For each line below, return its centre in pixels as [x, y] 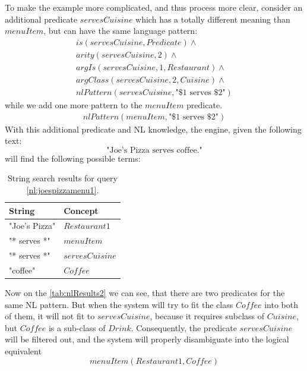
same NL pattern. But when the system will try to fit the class [119, 304]
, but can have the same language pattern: [121, 31]
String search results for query [63, 178]
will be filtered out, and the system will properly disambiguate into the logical [147, 339]
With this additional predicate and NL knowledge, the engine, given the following [153, 129]
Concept [81, 210]
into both [281, 304]
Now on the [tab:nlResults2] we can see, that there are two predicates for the [145, 293]
